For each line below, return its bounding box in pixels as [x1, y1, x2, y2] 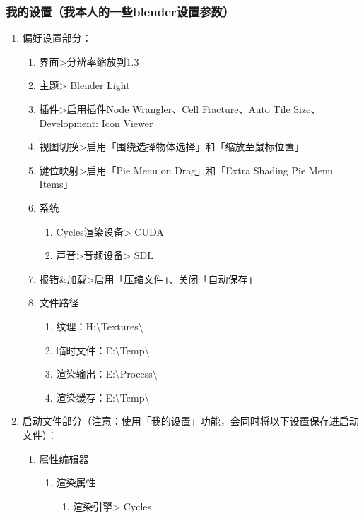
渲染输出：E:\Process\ [56, 366, 158, 381]
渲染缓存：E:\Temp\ [56, 390, 150, 404]
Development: [39, 115, 99, 130]
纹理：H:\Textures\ [56, 318, 143, 333]
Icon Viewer [101, 115, 153, 130]
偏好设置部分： [22, 30, 92, 45]
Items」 [39, 176, 74, 191]
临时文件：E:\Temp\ [56, 342, 150, 357]
